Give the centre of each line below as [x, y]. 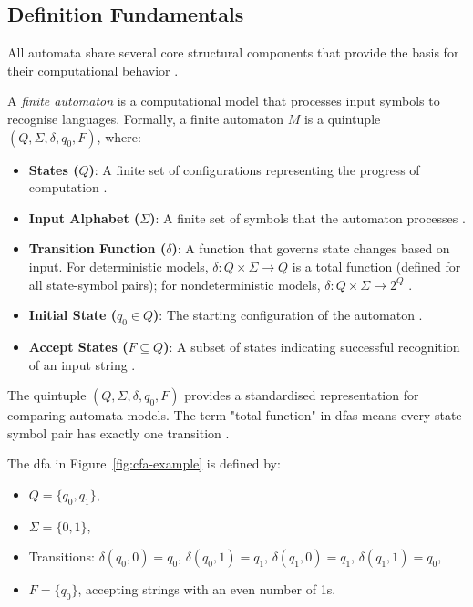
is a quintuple [342, 118]
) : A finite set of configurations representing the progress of [254, 169]
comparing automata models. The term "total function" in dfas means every [219, 415]
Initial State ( [72, 315]
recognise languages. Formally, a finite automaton [146, 118]
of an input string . [82, 364]
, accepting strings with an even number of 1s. [207, 589]
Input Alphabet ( [84, 217]
